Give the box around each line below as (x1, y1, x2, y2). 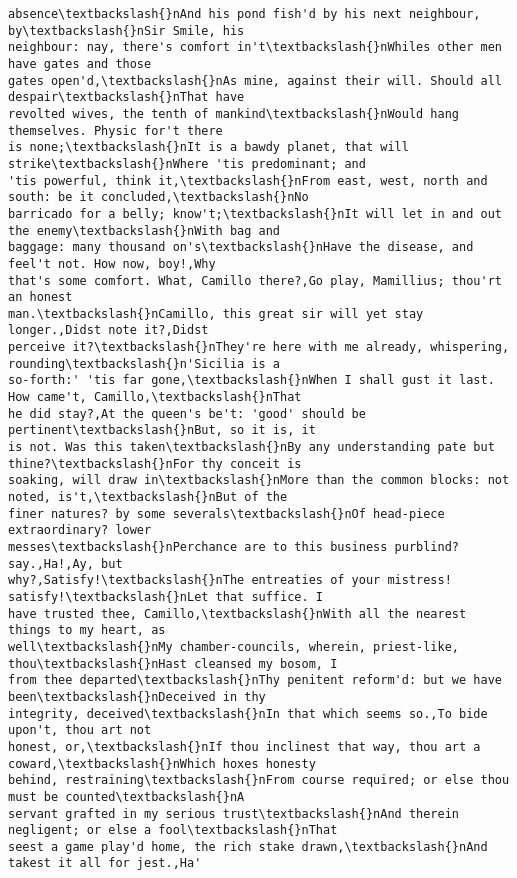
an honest (8, 290, 73, 305)
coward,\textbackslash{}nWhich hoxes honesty (8, 756, 316, 771)
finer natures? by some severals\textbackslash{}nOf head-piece (8, 506, 445, 521)
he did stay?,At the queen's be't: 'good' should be (8, 406, 366, 421)
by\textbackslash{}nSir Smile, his (8, 23, 245, 38)
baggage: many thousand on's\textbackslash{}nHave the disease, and (8, 240, 474, 255)
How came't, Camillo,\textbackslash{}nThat (8, 390, 302, 405)
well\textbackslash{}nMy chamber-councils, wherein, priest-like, (8, 639, 460, 654)
